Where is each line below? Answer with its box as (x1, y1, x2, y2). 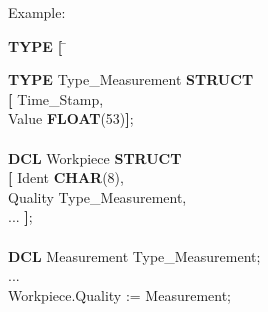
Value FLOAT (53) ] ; (8, 108, 134, 129)
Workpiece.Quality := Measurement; (8, 284, 232, 305)
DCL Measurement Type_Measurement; (8, 245, 261, 266)
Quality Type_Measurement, (8, 186, 187, 207)
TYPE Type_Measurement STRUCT (8, 69, 254, 90)
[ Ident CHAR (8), (8, 167, 124, 188)
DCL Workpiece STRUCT (8, 147, 182, 168)
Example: (8, 2, 66, 22)
